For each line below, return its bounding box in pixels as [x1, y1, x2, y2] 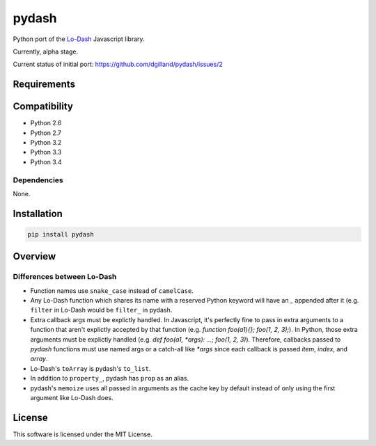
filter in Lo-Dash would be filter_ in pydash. [30, 306, 173, 314]
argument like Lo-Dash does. [30, 394, 114, 401]
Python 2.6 [30, 119, 62, 127]
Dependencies [13, 175, 64, 184]
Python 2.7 [30, 129, 62, 137]
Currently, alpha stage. [13, 47, 79, 56]
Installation [13, 207, 63, 219]
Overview [13, 250, 56, 262]
